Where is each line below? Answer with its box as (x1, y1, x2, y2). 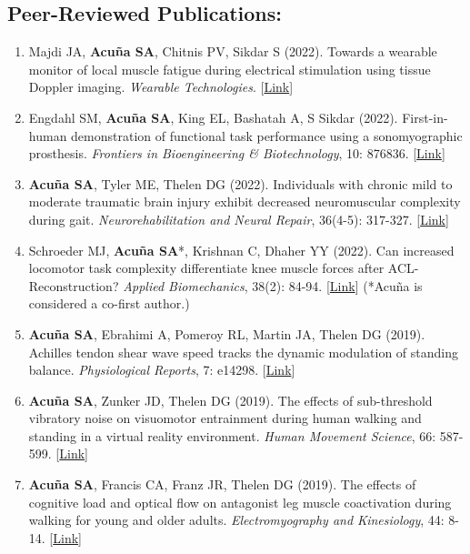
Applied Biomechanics (123, 276, 245, 295)
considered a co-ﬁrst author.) (28, 294, 190, 313)
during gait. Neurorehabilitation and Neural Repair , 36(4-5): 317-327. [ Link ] (28, 209, 449, 228)
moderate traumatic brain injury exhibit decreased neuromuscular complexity (28, 192, 461, 211)
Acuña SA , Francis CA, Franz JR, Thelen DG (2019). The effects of (28, 475, 416, 494)
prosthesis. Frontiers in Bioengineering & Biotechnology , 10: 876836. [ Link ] (28, 144, 445, 163)
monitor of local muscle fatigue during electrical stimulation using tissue (28, 59, 431, 78)
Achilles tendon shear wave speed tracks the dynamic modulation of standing (28, 342, 458, 361)
